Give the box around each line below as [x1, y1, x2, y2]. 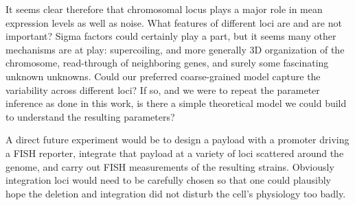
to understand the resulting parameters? [5, 109, 175, 123]
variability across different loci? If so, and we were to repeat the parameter [5, 82, 320, 97]
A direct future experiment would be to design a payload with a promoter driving [5, 132, 350, 147]
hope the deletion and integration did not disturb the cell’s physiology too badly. [5, 186, 346, 200]
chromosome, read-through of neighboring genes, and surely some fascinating [5, 56, 329, 70]
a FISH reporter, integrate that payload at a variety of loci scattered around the [5, 145, 344, 160]
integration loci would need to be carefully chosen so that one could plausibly [5, 173, 331, 187]
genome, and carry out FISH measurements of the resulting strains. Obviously [5, 159, 334, 173]
